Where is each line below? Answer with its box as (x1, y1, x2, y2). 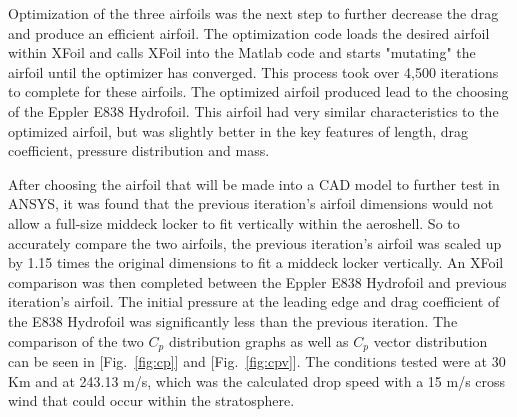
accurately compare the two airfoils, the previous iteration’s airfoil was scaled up (8, 232, 502, 253)
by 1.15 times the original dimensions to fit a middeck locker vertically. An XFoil (8, 252, 504, 273)
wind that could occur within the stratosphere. (8, 390, 295, 411)
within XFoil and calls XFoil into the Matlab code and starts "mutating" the (8, 42, 476, 63)
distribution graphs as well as (168, 330, 349, 351)
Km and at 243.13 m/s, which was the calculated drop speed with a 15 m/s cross (8, 370, 506, 391)
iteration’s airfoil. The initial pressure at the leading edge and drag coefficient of (8, 291, 500, 312)
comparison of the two (8, 330, 144, 351)
